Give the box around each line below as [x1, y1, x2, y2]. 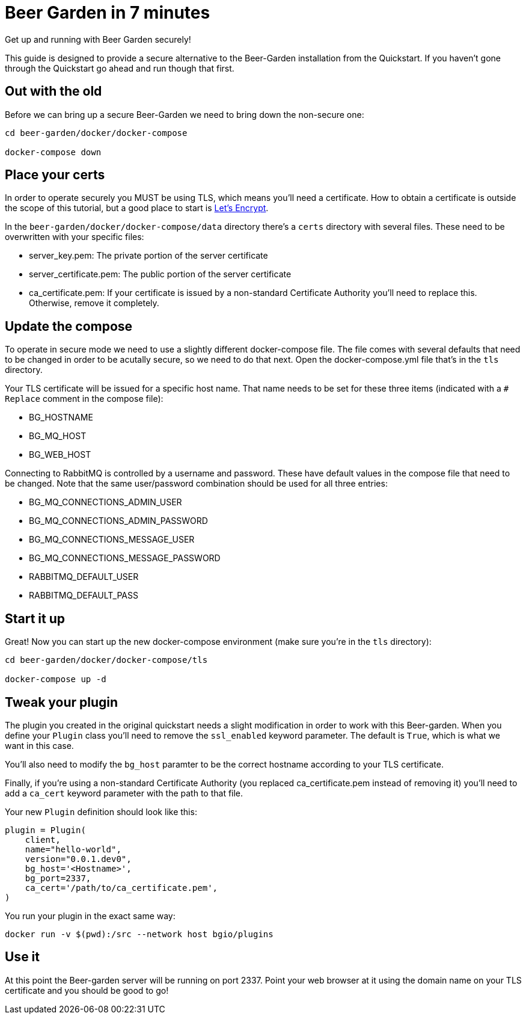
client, [25, 834, 61, 845]
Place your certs [5, 167, 105, 183]
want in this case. [5, 740, 74, 751]
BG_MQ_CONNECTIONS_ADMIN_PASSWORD [29, 516, 208, 526]
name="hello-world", [25, 844, 121, 854]
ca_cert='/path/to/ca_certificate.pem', [25, 882, 218, 893]
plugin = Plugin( [5, 825, 86, 835]
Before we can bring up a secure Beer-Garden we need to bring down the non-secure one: [5, 109, 364, 120]
